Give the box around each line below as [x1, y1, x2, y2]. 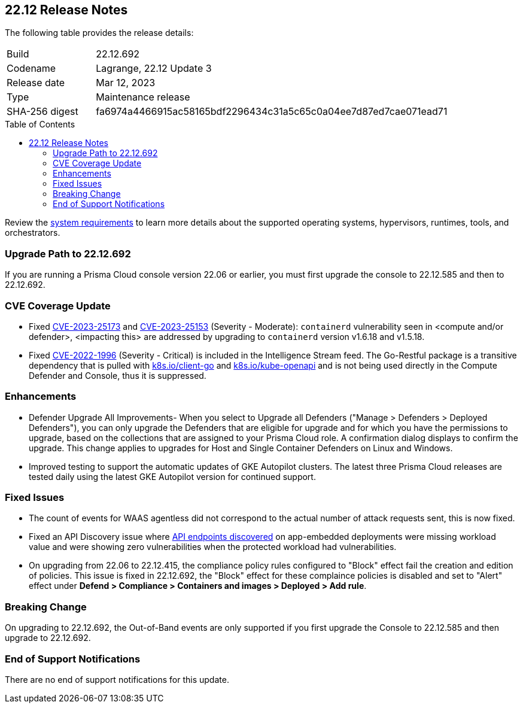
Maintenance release [96, 91, 190, 104]
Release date [7, 77, 65, 89]
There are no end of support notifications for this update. [5, 674, 229, 685]
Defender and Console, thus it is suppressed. [29, 370, 206, 381]
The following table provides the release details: [5, 28, 194, 38]
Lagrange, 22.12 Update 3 [96, 62, 212, 75]
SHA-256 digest [7, 105, 78, 118]
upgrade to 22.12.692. [5, 633, 91, 643]
